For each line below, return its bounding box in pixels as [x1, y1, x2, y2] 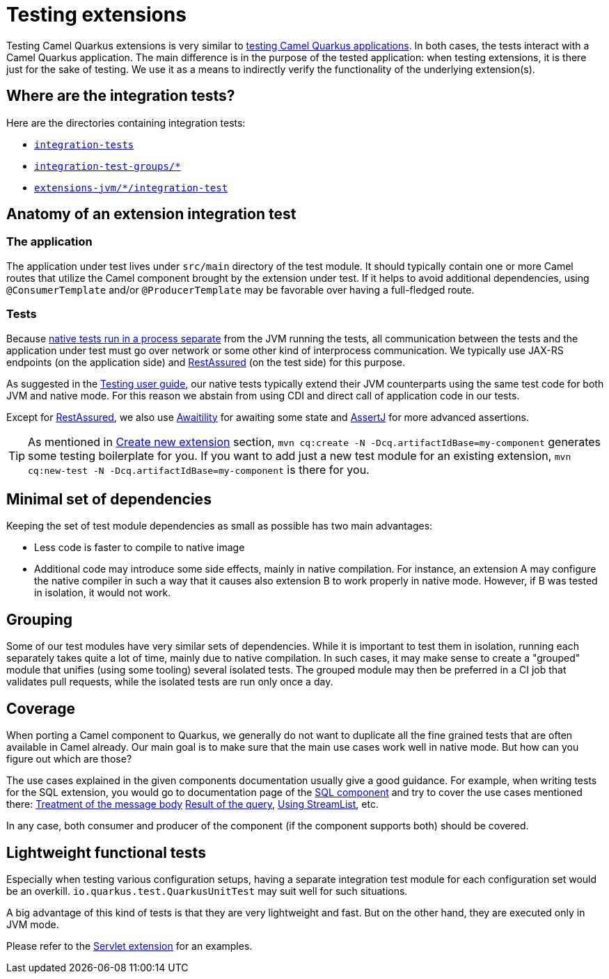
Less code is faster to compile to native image [34, 541, 245, 554]
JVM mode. [6, 918, 59, 930]
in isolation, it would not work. [34, 587, 171, 599]
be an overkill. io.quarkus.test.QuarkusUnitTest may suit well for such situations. [6, 884, 408, 897]
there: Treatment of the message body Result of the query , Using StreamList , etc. [6, 798, 379, 811]
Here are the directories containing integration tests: [6, 116, 246, 129]
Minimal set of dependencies [6, 490, 212, 508]
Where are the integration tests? [6, 87, 235, 105]
